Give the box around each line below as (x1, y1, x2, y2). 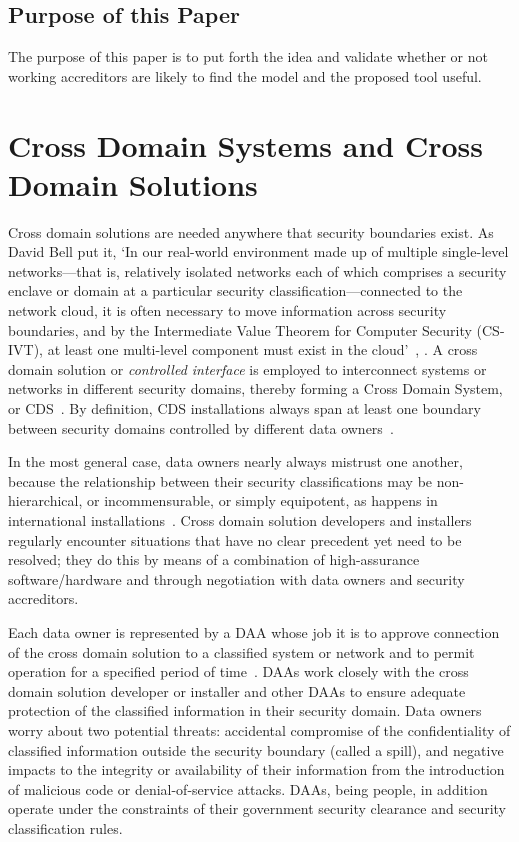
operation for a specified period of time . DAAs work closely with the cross (8, 661, 469, 682)
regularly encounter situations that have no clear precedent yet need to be (8, 529, 462, 550)
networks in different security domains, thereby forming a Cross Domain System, (8, 378, 503, 399)
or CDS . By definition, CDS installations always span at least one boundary (8, 398, 481, 419)
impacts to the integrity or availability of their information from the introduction (8, 759, 505, 780)
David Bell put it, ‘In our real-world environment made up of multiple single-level (8, 241, 509, 262)
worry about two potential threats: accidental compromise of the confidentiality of (8, 719, 511, 740)
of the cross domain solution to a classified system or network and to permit (8, 641, 475, 662)
